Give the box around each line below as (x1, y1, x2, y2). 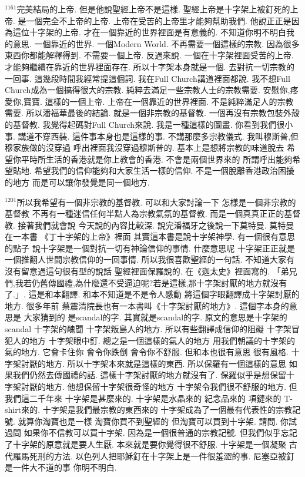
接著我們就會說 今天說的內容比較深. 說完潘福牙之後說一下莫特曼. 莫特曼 (18, 218, 294, 231)
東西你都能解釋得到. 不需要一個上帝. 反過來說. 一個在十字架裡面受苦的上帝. (5, 49, 294, 61)
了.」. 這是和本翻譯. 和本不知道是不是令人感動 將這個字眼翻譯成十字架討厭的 (5, 288, 300, 300)
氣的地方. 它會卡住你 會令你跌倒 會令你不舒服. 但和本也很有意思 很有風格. (5, 346, 289, 358)
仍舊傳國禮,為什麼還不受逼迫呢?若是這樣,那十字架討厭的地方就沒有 (31, 276, 287, 289)
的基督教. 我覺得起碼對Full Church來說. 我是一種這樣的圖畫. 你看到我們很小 (5, 118, 293, 130)
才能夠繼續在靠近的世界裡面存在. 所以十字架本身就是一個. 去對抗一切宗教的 (5, 60, 295, 72)
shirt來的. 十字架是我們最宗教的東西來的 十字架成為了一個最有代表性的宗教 (5, 403, 293, 416)
